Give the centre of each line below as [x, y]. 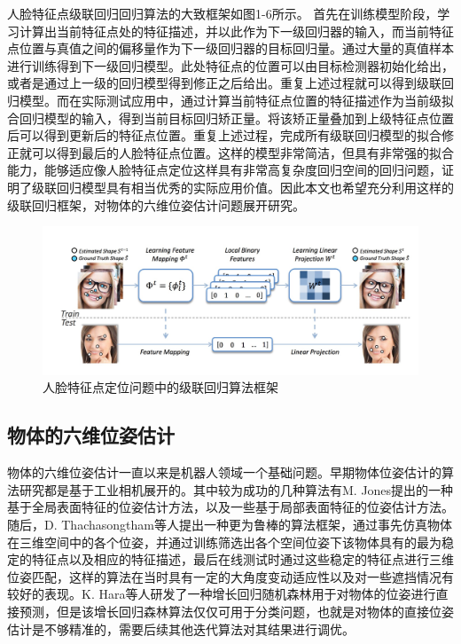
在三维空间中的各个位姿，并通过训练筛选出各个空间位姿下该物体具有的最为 [224, 542]
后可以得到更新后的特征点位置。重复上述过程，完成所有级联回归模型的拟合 [224, 135]
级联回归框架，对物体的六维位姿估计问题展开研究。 [156, 204]
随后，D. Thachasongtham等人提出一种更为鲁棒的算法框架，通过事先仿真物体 [230, 524]
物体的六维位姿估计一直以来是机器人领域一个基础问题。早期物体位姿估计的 [224, 472]
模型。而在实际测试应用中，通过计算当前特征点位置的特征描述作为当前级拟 [236, 100]
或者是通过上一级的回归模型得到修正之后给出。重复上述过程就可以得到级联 [224, 83]
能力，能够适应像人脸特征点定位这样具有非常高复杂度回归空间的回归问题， [224, 170]
